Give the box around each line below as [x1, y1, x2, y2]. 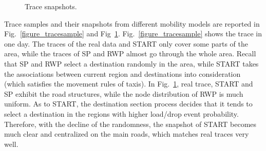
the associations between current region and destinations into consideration [4, 68, 241, 79]
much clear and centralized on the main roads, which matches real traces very [4, 128, 249, 139]
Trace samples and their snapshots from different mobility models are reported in [4, 18, 260, 29]
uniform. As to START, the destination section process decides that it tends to [4, 98, 253, 109]
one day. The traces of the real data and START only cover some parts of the [4, 38, 248, 49]
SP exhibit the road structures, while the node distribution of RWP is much [4, 88, 243, 99]
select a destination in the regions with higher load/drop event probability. [4, 108, 239, 119]
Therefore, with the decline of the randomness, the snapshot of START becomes [4, 118, 257, 129]
